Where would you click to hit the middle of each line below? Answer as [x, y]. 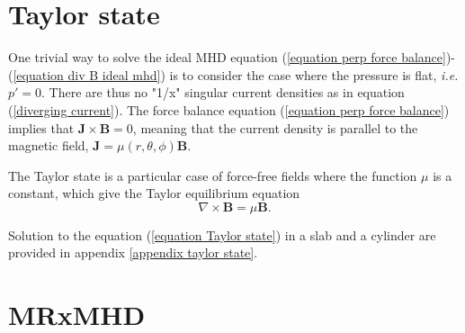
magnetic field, [49, 145]
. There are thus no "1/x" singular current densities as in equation [223, 92]
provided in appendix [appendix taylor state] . [133, 252]
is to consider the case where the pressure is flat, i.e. [314, 74]
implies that [41, 127]
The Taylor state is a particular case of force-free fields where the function [213, 175]
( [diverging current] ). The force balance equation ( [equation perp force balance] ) [229, 109]
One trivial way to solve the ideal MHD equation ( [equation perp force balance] [227, 57]
